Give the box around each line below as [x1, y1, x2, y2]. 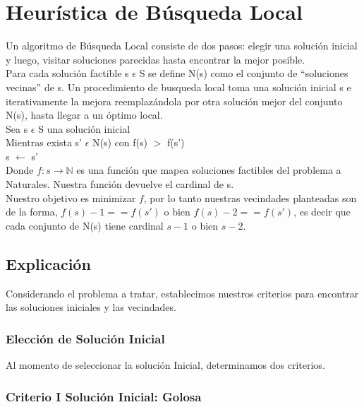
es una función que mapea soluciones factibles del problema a [76, 163, 341, 177]
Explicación [6, 252, 91, 274]
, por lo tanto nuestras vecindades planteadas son [143, 190, 357, 205]
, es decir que [293, 204, 351, 219]
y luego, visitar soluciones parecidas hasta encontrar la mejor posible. [6, 52, 305, 66]
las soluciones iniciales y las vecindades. [6, 300, 176, 314]
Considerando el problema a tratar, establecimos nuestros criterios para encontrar [6, 285, 359, 300]
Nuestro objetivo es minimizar [6, 190, 136, 205]
